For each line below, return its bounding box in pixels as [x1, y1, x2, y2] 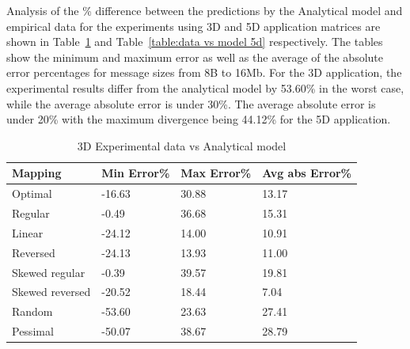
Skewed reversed [12, 283, 91, 300]
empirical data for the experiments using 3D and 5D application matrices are [6, 17, 381, 34]
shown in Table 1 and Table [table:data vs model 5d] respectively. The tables [6, 33, 383, 50]
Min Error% [101, 165, 170, 181]
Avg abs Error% [262, 165, 352, 181]
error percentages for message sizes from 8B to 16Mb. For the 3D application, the [6, 64, 402, 81]
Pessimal [12, 323, 54, 340]
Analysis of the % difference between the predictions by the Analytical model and [6, 2, 403, 18]
